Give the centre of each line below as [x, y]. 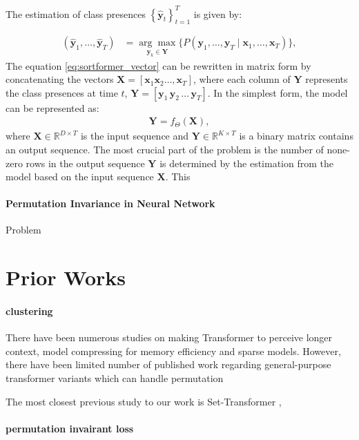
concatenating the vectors [60, 79]
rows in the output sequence [85, 163]
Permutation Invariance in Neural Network [110, 203]
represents [327, 79]
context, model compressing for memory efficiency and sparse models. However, [173, 351]
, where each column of [242, 79]
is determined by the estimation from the [246, 163]
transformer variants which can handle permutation [115, 378]
